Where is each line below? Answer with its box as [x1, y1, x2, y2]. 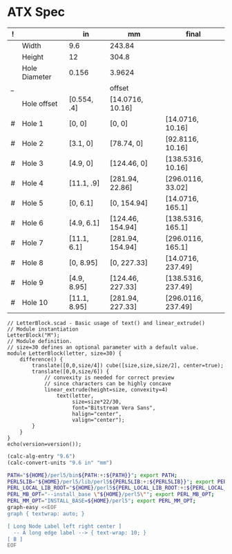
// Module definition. [7, 338, 72, 344]
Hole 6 [21, 218, 43, 228]
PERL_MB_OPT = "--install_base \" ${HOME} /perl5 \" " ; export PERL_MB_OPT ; [7, 491, 215, 498]
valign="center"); [72, 416, 126, 423]
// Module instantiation [7, 326, 79, 333]
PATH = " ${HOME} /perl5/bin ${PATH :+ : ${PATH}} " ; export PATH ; [7, 472, 177, 479]
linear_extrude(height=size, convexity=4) [43, 386, 168, 393]
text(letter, [56, 392, 95, 399]
